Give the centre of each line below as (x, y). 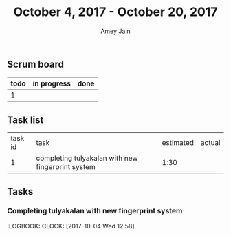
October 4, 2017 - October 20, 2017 (115, 12)
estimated (178, 143)
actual (210, 143)
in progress (52, 83)
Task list (25, 120)
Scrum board (35, 64)
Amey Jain (115, 31)
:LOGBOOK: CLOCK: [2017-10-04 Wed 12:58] (71, 226)
